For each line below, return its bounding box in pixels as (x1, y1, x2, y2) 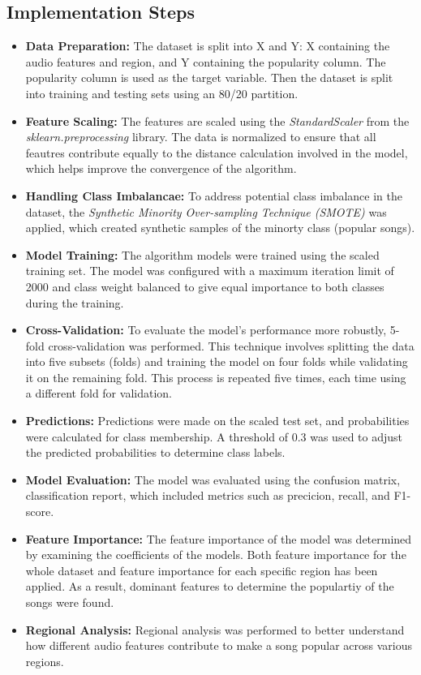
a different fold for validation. (25, 385, 172, 402)
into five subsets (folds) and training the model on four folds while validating (25, 353, 408, 370)
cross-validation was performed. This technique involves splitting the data (48, 337, 415, 354)
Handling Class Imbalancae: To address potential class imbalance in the (25, 187, 402, 204)
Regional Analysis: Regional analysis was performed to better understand (25, 621, 405, 638)
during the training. (25, 294, 124, 311)
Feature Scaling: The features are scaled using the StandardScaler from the (25, 112, 410, 129)
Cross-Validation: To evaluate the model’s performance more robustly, (25, 321, 387, 338)
